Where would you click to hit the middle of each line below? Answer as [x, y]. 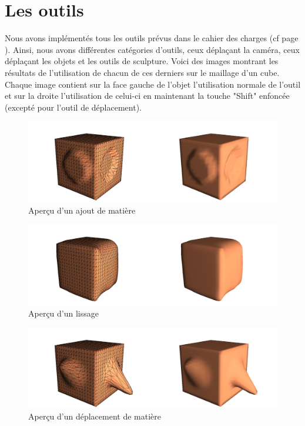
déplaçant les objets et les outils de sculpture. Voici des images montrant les [142, 61]
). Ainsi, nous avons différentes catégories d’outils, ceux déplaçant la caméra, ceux [152, 49]
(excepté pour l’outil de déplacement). [73, 107]
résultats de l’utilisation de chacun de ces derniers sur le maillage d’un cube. [142, 72]
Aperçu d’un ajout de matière [82, 210]
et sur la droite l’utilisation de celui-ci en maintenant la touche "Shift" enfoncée [147, 96]
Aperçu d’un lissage [63, 313]
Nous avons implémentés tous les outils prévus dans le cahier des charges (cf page [152, 38]
